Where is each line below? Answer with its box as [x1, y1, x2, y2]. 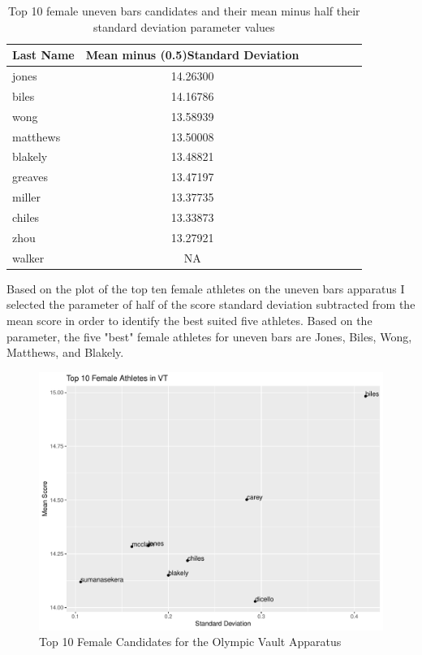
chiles [12, 208, 40, 225]
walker [12, 249, 45, 266]
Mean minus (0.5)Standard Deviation [85, 46, 299, 63]
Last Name [12, 46, 75, 63]
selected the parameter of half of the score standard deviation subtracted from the [6, 296, 416, 313]
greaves [12, 168, 49, 185]
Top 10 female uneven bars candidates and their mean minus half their [7, 2, 360, 19]
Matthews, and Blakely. [6, 344, 124, 361]
